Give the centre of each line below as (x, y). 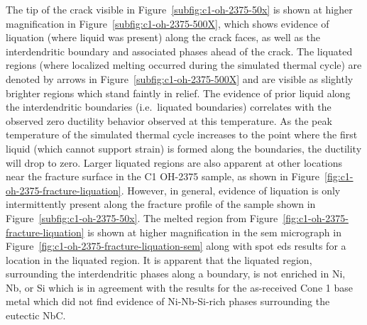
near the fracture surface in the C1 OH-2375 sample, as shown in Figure (163, 176)
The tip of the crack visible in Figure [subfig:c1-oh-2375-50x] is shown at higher (179, 9)
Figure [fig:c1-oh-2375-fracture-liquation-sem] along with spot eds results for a (176, 246)
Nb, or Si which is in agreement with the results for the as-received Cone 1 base (179, 287)
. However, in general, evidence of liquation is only (231, 190)
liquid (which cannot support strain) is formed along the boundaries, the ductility (184, 148)
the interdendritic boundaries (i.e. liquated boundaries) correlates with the (169, 107)
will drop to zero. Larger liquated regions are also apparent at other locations (174, 162)
